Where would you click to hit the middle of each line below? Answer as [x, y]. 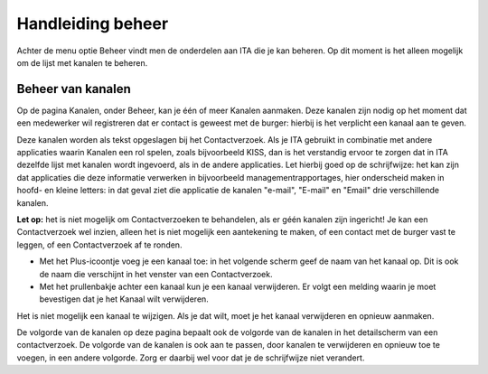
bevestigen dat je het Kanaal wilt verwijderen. [124, 299]
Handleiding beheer [93, 23]
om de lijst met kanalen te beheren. [82, 62]
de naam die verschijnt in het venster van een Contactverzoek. [156, 274]
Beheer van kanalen [74, 89]
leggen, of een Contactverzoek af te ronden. [99, 245]
